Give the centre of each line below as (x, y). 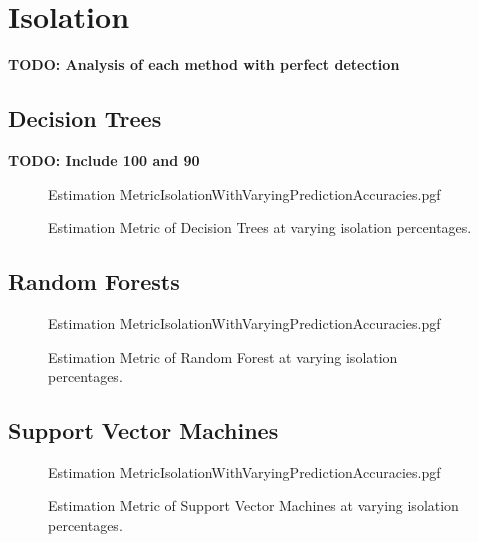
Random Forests (94, 281)
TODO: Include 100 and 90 (104, 159)
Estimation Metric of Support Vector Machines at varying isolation (253, 505)
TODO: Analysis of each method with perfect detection (204, 64)
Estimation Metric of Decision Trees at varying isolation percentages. (260, 227)
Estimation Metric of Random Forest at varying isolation (223, 356)
